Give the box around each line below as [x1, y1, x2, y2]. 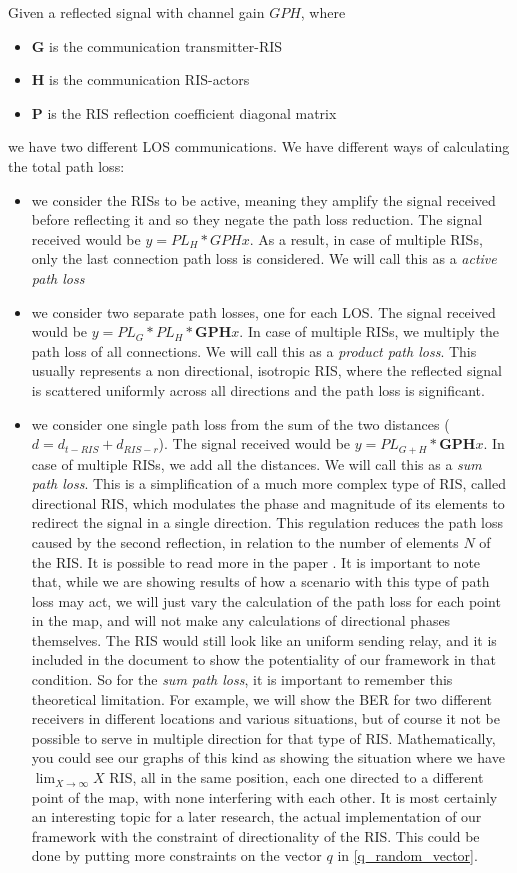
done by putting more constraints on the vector [31, 845, 322, 866]
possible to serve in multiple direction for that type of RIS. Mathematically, [31, 727, 496, 748]
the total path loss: [8, 155, 125, 176]
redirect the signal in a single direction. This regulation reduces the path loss [31, 512, 504, 533]
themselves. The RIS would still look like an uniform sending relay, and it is [31, 629, 497, 650]
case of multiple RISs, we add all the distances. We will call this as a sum [31, 453, 482, 474]
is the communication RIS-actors [49, 69, 250, 90]
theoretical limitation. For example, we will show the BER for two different [31, 688, 493, 709]
